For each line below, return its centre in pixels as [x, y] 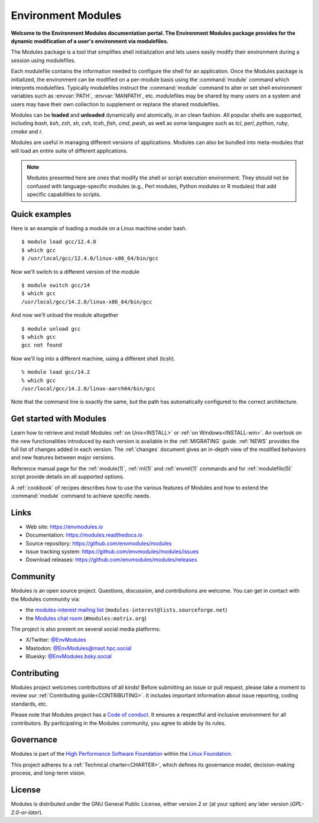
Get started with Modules [58, 419]
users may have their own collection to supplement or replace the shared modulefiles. [115, 104]
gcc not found [42, 345]
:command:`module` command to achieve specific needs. [81, 495]
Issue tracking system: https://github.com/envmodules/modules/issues [112, 551]
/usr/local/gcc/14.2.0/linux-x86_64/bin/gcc [87, 302]
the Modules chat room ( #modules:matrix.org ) [86, 618]
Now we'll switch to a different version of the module [75, 272]
